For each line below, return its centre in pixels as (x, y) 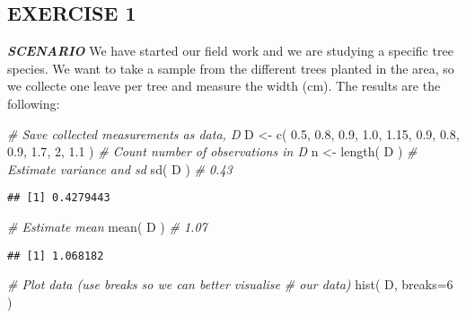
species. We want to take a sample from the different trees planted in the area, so (231, 68)
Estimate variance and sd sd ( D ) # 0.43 (120, 168)
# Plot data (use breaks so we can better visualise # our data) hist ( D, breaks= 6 (230, 284)
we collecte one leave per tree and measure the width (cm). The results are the (224, 86)
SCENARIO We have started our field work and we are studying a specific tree (230, 51)
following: (34, 103)
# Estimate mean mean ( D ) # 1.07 (107, 227)
